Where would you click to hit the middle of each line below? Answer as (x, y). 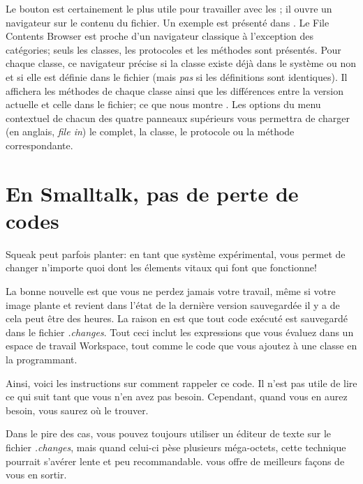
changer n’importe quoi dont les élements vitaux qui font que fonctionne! (161, 267)
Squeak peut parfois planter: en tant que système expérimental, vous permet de (176, 254)
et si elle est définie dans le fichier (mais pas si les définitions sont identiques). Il (177, 76)
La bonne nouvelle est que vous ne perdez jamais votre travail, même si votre (171, 291)
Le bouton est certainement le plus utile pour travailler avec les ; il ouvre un (169, 8)
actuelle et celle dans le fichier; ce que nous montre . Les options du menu (163, 104)
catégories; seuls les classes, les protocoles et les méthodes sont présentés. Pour (173, 49)
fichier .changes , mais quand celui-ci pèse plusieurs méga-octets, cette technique (176, 447)
